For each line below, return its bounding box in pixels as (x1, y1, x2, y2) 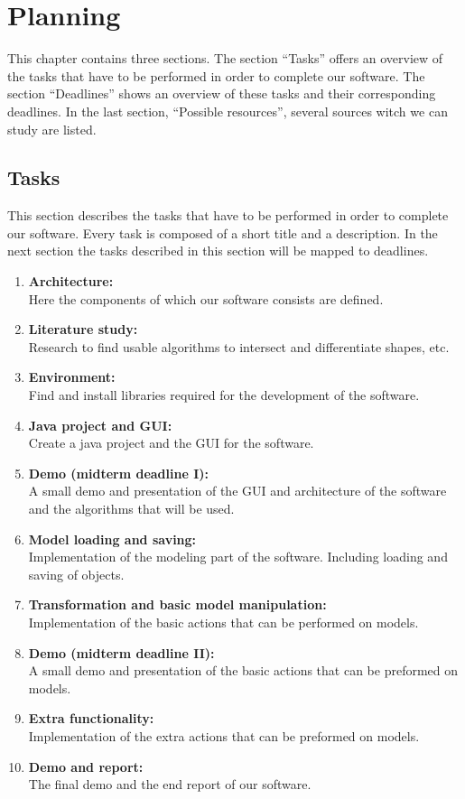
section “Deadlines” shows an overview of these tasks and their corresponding (7, 84, 436, 103)
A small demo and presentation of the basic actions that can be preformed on (28, 661, 459, 680)
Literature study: (28, 320, 138, 339)
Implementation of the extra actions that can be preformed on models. (28, 726, 420, 745)
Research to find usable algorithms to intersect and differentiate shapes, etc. (28, 337, 450, 356)
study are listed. (7, 119, 97, 138)
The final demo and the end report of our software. (28, 775, 312, 794)
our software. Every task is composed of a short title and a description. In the (7, 223, 438, 242)
